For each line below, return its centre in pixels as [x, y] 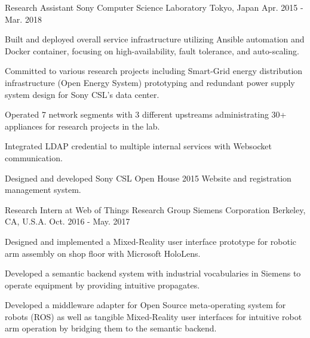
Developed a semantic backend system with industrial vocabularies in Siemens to [153, 273]
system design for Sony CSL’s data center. [82, 94]
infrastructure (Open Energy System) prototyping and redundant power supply [150, 82]
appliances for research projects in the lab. [82, 126]
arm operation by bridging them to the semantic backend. [111, 328]
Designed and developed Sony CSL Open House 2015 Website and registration [148, 178]
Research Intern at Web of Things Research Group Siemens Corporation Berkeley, [155, 209]
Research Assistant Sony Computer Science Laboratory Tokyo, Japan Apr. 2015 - [154, 7]
